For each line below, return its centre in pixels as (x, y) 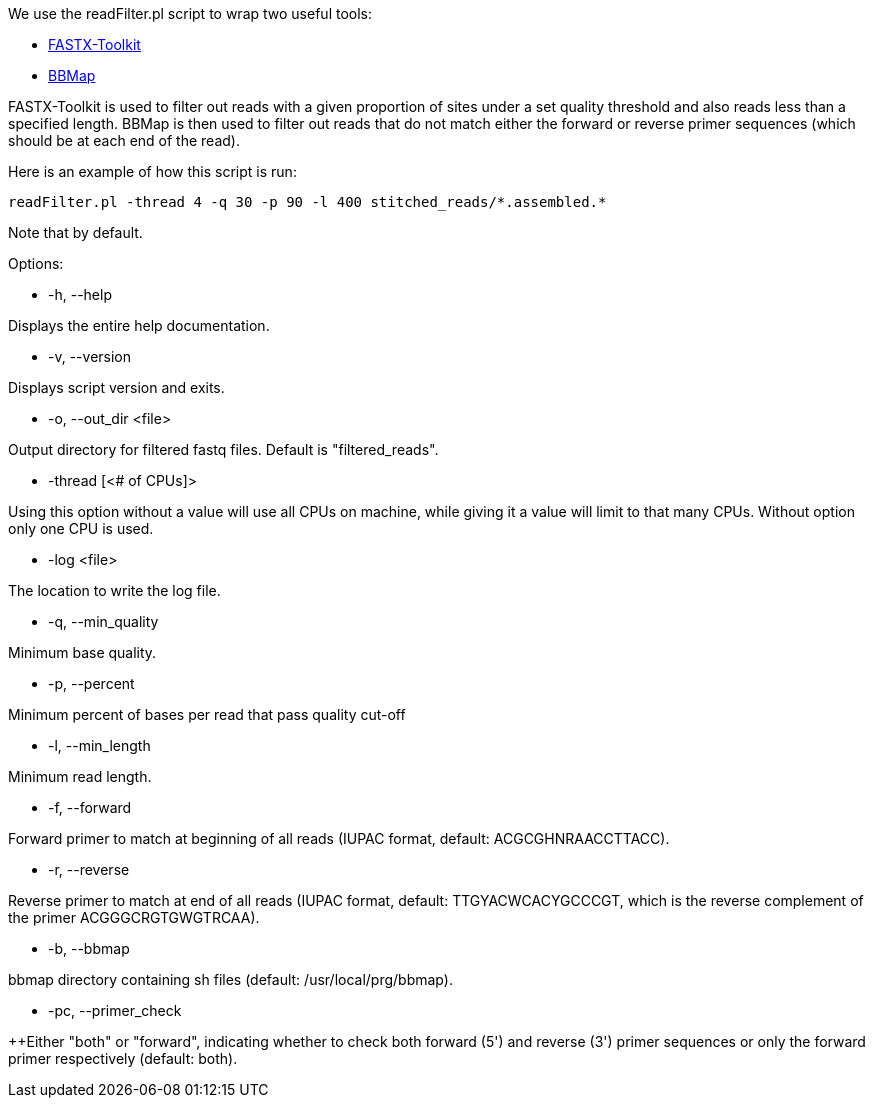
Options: (36, 263)
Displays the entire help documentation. (139, 325)
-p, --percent (91, 683)
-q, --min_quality (103, 621)
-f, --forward (90, 807)
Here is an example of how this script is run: (152, 171)
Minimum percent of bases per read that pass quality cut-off (207, 714)
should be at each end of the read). (124, 140)
